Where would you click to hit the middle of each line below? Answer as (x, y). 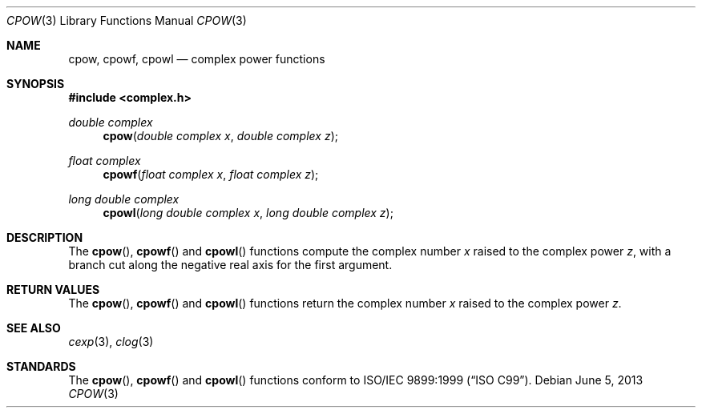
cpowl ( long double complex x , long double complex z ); (248, 213)
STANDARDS (41, 366)
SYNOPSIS (36, 84)
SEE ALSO (34, 328)
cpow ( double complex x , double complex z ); (220, 136)
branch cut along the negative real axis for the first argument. (230, 265)
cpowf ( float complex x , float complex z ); (211, 174)
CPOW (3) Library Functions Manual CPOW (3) (127, 20)
